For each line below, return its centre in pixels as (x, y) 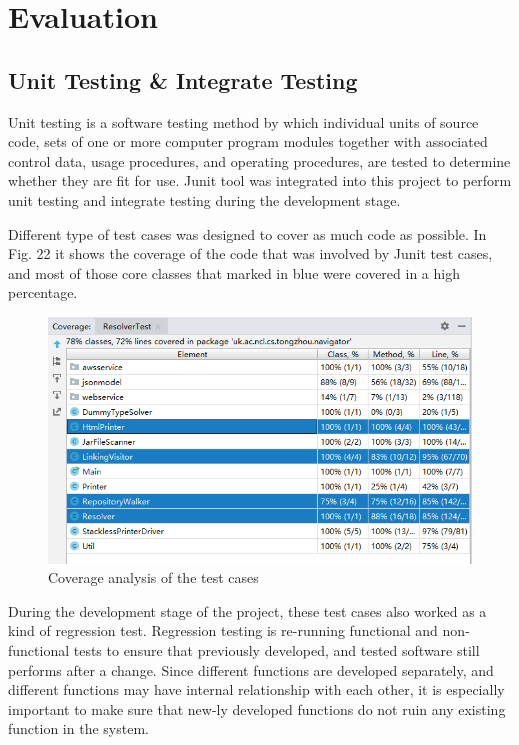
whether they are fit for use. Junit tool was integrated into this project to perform (260, 180)
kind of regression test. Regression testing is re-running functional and (223, 630)
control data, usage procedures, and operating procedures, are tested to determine (259, 160)
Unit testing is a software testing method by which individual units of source (243, 121)
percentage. (43, 292)
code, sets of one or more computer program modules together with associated (248, 141)
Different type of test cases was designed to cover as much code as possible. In (247, 233)
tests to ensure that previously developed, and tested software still (276, 649)
